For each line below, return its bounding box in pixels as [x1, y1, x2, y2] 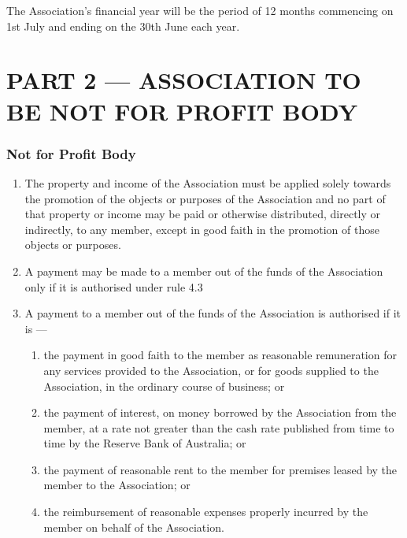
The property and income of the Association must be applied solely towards [24, 174, 391, 191]
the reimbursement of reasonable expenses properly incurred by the [43, 503, 368, 520]
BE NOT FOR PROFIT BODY [6, 95, 358, 127]
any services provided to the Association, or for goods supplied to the [43, 362, 379, 378]
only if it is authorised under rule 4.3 [24, 278, 203, 295]
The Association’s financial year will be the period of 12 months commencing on [6, 2, 394, 18]
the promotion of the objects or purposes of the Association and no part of [24, 190, 386, 206]
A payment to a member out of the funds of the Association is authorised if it [24, 305, 401, 321]
